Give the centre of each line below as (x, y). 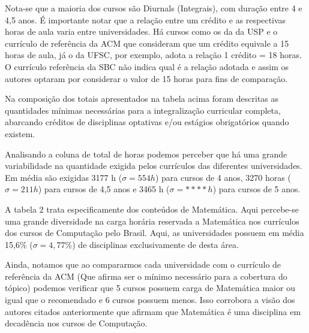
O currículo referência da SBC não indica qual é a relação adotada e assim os (147, 66)
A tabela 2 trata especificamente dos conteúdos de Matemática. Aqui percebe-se (152, 209)
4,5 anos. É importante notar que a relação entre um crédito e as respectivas (145, 19)
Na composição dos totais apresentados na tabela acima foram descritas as (142, 99)
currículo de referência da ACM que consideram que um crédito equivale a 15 (147, 43)
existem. (20, 133)
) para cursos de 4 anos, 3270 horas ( (223, 177)
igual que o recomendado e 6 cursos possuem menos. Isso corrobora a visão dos (150, 300)
